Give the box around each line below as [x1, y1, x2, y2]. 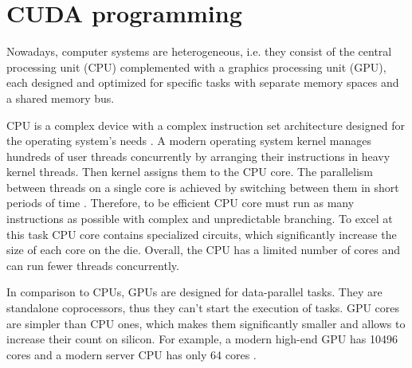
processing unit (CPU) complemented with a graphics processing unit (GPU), [6, 58, 386, 75]
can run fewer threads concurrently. [6, 256, 179, 273]
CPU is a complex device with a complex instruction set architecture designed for [6, 116, 405, 133]
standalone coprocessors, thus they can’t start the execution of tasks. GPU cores [6, 299, 400, 316]
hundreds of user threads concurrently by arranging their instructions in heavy [6, 147, 390, 164]
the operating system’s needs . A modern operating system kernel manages [6, 132, 371, 149]
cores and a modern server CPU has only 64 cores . [6, 346, 257, 362]
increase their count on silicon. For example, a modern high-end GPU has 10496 [6, 331, 398, 347]
